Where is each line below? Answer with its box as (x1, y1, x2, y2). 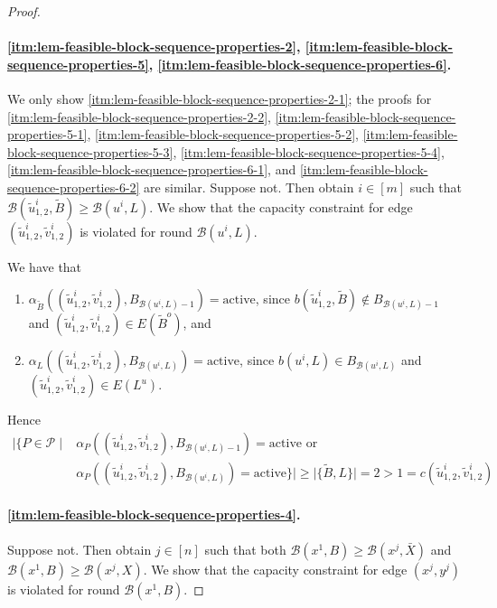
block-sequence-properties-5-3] (7, 142, 173, 161)
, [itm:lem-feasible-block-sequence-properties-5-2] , (87, 125, 359, 144)
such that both (204, 539, 286, 558)
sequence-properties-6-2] (7, 177, 140, 196)
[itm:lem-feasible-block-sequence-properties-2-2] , (7, 107, 271, 126)
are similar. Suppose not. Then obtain (144, 177, 354, 196)
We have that (7, 257, 82, 276)
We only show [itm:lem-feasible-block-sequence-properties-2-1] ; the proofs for (7, 89, 432, 108)
